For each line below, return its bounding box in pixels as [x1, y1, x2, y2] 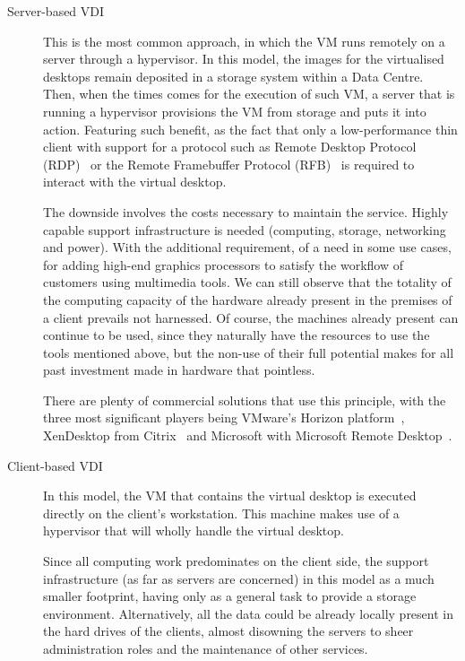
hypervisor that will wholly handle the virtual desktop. [43, 521, 344, 540]
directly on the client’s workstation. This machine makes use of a [43, 503, 400, 522]
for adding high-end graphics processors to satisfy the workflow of [43, 255, 404, 274]
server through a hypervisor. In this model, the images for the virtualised [43, 49, 444, 68]
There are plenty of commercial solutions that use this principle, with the [43, 390, 446, 409]
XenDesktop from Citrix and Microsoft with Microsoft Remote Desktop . [43, 426, 452, 445]
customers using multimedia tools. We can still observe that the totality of [43, 273, 452, 291]
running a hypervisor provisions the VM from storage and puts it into [43, 101, 426, 120]
